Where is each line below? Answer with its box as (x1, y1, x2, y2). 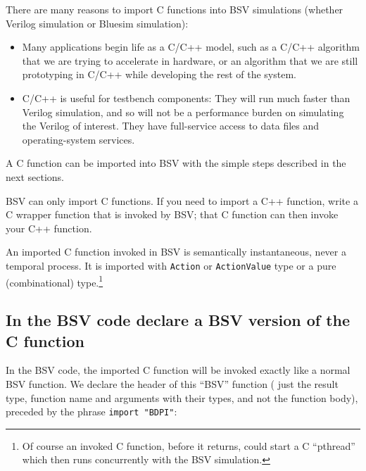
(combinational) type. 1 (6, 272, 103, 289)
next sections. (6, 169, 64, 184)
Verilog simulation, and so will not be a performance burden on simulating (22, 104, 344, 119)
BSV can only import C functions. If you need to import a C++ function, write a (6, 193, 358, 208)
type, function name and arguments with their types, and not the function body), (6, 390, 358, 405)
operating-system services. (22, 132, 135, 146)
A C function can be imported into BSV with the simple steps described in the (6, 156, 346, 170)
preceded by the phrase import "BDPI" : (6, 404, 177, 419)
